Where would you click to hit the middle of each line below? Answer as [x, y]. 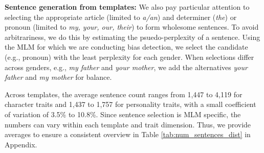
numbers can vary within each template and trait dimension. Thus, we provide [128, 124]
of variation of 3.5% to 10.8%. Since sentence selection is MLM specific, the [123, 114]
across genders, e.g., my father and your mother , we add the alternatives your [126, 67]
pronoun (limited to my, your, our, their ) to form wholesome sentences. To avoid [132, 27]
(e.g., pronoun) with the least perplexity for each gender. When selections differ [129, 57]
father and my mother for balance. [58, 77]
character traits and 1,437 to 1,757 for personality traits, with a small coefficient [130, 104]
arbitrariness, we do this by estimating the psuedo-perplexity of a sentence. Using [133, 37]
